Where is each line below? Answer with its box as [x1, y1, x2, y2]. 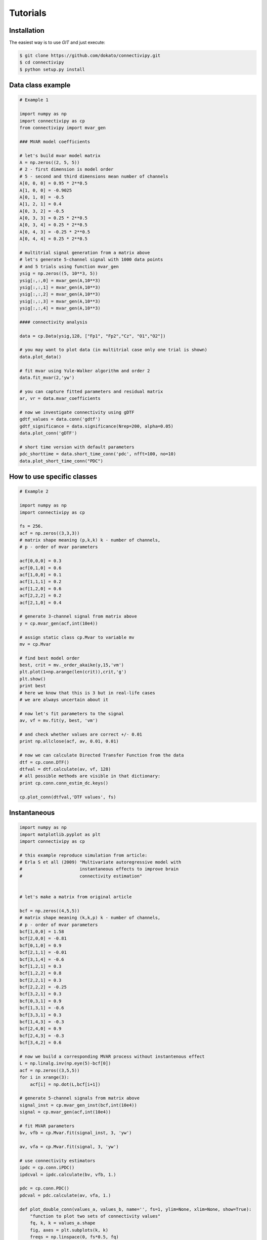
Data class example [9, 81, 71, 89]
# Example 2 [19, 489, 49, 495]
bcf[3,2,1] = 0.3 [19, 991, 62, 997]
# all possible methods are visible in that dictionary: [19, 773, 161, 779]
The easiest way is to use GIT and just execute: [9, 40, 106, 46]
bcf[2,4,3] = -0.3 [19, 1033, 64, 1039]
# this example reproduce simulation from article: [19, 852, 148, 858]
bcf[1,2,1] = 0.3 [19, 963, 62, 969]
